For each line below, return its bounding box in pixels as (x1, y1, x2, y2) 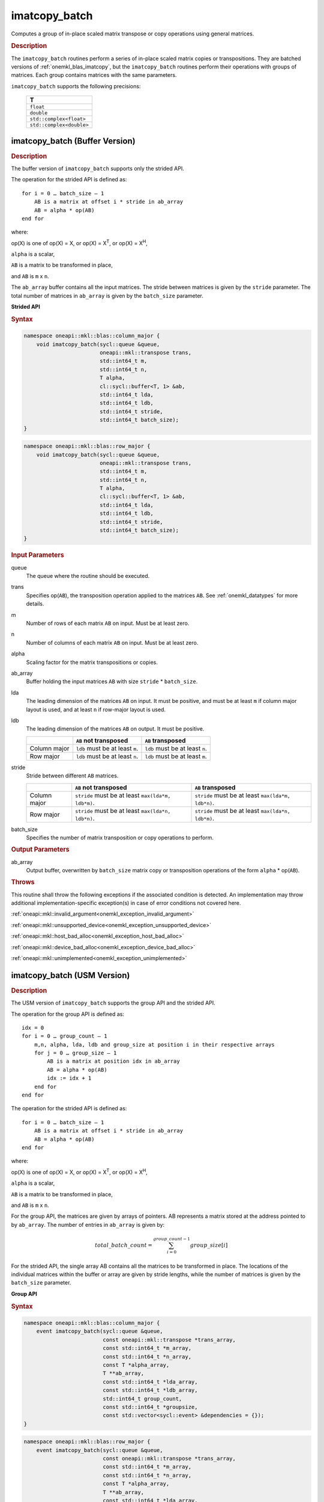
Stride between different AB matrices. (26, 772, 119, 779)
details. (26, 600, 44, 607)
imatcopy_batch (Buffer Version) (11, 136, 136, 146)
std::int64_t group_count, (103, 1395, 182, 1402)
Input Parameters (11, 551, 64, 559)
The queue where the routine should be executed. (26, 573, 150, 580)
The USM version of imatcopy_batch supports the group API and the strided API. (11, 999, 215, 1006)
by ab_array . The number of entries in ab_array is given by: (11, 1221, 165, 1228)
